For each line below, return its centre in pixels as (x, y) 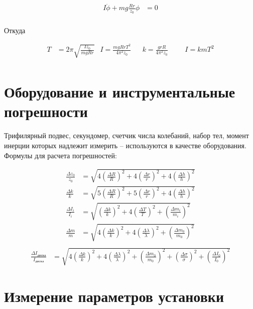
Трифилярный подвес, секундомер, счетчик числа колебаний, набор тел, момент (126, 135)
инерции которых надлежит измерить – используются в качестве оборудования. (125, 145)
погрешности (46, 111)
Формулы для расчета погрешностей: (60, 155)
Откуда (15, 30)
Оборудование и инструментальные (120, 92)
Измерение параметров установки (114, 296)
